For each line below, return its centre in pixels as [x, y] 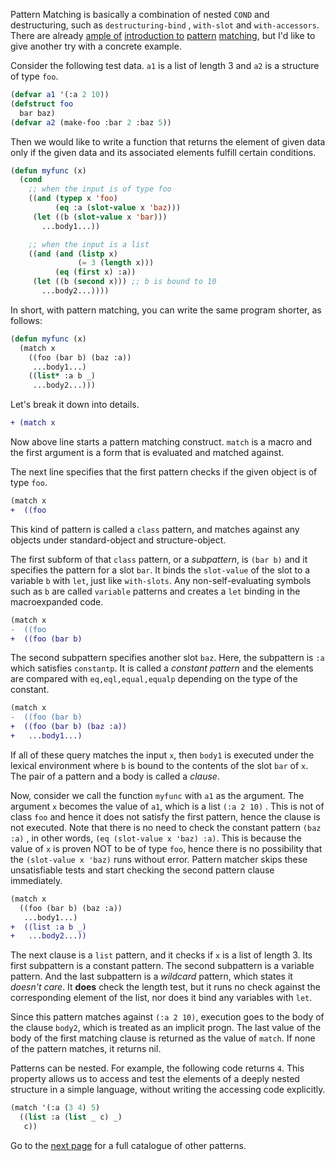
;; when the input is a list [89, 244]
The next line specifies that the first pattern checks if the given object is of [164, 472]
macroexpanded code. [57, 601]
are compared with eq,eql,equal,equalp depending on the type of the [154, 679]
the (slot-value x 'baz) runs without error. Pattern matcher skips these [159, 859]
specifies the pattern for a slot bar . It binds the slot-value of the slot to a [160, 570]
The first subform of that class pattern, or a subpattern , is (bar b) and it [159, 559]
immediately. [36, 880]
